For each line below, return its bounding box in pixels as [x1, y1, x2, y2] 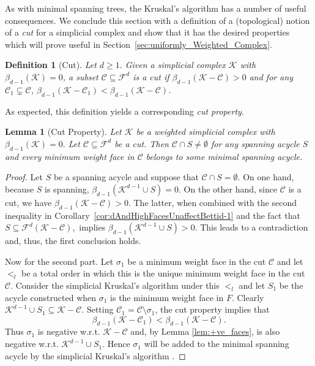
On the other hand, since [183, 182, 278, 195]
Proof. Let [5, 170, 43, 183]
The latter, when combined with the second [133, 196, 297, 208]
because [5, 182, 34, 195]
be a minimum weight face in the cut [127, 254, 266, 267]
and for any [249, 70, 294, 83]
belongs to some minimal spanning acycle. [146, 150, 303, 162]
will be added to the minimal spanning [144, 337, 289, 350]
